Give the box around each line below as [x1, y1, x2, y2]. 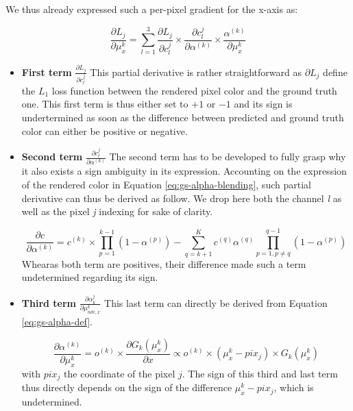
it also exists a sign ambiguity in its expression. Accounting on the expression [21, 164, 347, 178]
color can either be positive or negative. [21, 123, 188, 138]
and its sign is [234, 97, 293, 111]
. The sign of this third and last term [182, 366, 338, 380]
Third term [21, 295, 77, 310]
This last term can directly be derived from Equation [104, 295, 328, 310]
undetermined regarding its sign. [21, 270, 158, 284]
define [323, 64, 348, 79]
